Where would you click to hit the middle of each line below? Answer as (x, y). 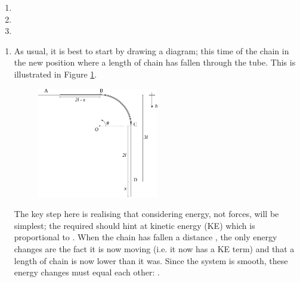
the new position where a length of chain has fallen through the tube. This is (155, 62)
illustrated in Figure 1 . (55, 74)
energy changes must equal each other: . (87, 272)
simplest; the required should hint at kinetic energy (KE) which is (134, 225)
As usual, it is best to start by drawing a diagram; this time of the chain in (151, 50)
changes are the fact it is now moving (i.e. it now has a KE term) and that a (154, 248)
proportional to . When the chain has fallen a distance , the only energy (146, 237)
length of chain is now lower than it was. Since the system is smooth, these (151, 260)
